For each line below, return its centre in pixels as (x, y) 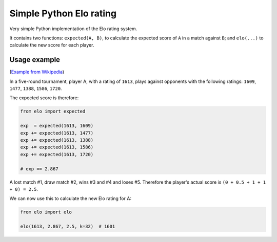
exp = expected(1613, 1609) (57, 126)
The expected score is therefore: (44, 98)
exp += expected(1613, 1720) (57, 154)
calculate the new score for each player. (52, 45)
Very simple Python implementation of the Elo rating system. (73, 29)
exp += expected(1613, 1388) (57, 140)
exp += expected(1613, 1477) (57, 133)
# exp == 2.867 (39, 169)
